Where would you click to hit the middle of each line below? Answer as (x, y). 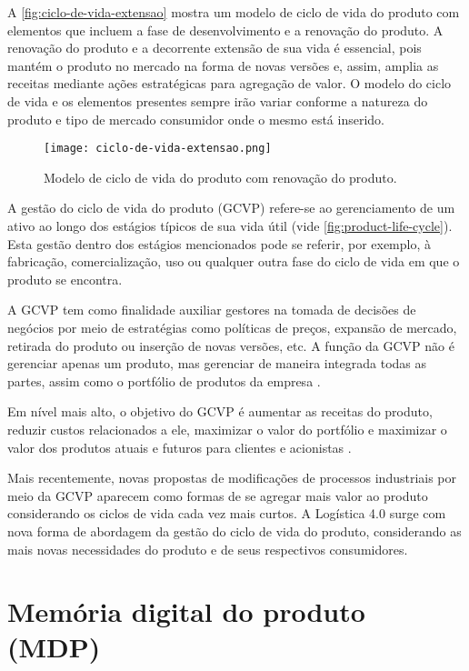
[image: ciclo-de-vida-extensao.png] (158, 149)
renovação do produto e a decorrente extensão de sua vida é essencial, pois (215, 48)
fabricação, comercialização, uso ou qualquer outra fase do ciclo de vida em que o (234, 261)
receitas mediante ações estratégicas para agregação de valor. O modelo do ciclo (230, 83)
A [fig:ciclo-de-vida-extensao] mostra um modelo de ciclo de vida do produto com (234, 12)
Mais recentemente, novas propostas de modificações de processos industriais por (232, 478)
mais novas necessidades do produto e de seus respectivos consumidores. (208, 549)
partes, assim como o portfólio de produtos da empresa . (164, 381)
